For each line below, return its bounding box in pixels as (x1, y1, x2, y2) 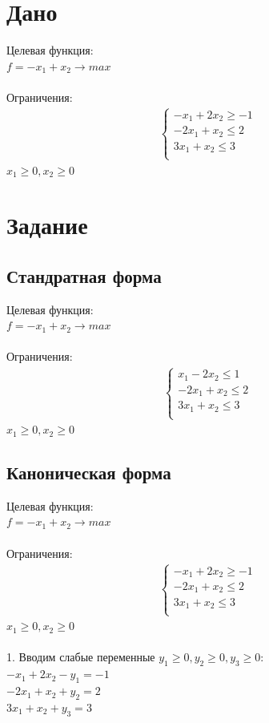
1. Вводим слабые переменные (6, 648, 155, 665)
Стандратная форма (6, 263, 162, 288)
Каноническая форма (6, 460, 171, 485)
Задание (6, 208, 88, 241)
